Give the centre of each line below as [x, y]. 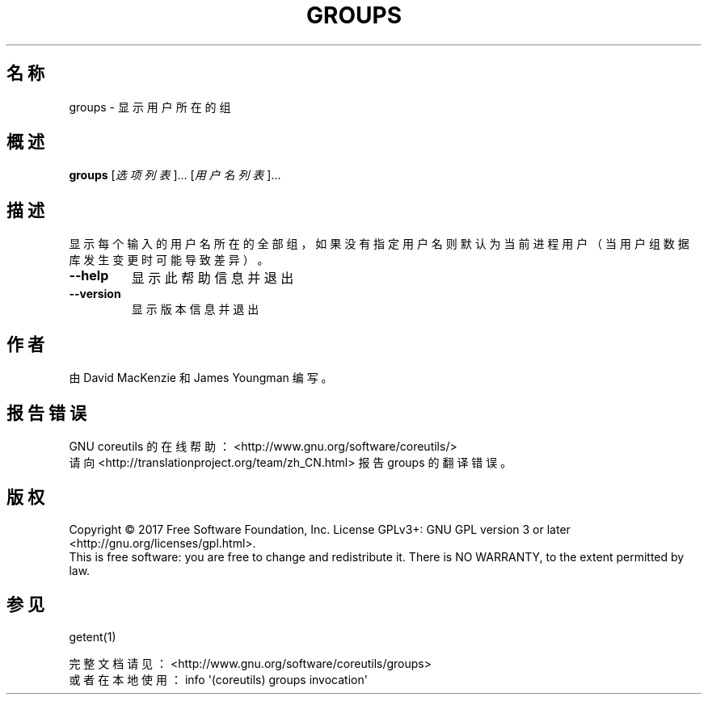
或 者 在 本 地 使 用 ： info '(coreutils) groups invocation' [218, 679]
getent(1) [93, 636]
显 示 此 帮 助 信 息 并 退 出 [213, 278]
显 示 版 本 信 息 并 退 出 [195, 309]
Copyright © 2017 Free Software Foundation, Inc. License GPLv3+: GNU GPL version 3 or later [320, 529]
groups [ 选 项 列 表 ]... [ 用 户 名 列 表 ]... [175, 175]
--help [89, 276]
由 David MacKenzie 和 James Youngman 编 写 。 [201, 378]
